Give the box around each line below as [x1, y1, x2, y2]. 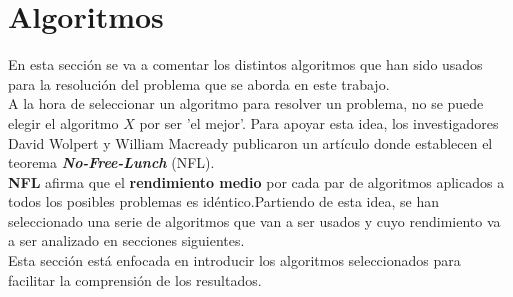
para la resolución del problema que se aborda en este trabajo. [8, 73, 390, 94]
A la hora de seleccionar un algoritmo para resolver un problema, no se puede [8, 93, 484, 114]
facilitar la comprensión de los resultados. [8, 269, 262, 290]
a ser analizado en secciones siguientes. [8, 230, 245, 251]
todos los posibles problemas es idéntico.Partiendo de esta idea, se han [8, 191, 439, 212]
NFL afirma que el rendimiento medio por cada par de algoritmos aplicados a [8, 171, 505, 192]
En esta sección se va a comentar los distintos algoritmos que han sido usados [8, 54, 483, 75]
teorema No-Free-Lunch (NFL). [8, 152, 215, 173]
